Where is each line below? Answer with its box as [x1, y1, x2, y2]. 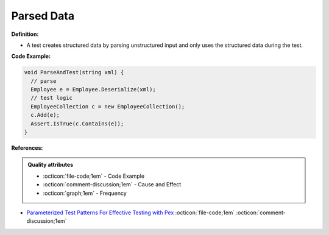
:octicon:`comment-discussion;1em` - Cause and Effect [43, 181, 182, 188]
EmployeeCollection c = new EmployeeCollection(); [30, 103, 185, 110]
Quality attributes [27, 161, 73, 169]
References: [11, 144, 43, 152]
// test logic [30, 94, 73, 102]
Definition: [11, 30, 39, 38]
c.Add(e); [30, 111, 60, 119]
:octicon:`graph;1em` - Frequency [43, 189, 127, 197]
